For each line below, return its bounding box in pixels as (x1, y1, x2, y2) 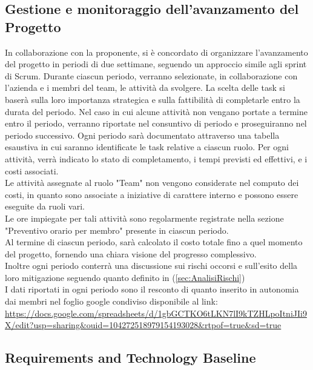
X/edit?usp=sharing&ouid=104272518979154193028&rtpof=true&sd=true (5, 319, 282, 331)
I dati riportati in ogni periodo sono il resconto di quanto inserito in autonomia (5, 283, 299, 296)
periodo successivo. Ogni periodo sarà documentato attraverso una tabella (5, 128, 280, 141)
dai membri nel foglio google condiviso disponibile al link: (5, 295, 218, 308)
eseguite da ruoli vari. (5, 200, 85, 213)
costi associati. (5, 164, 59, 177)
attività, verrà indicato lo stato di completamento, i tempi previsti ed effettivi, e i (5, 152, 308, 165)
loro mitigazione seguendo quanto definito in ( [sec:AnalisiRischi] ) (5, 271, 245, 283)
